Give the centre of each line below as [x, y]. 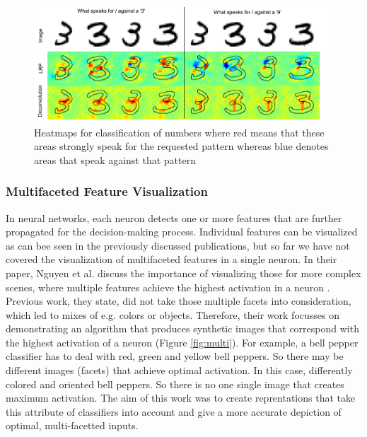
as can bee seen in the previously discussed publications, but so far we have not [178, 245]
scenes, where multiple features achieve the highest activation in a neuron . [168, 287]
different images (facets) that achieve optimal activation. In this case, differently [179, 370]
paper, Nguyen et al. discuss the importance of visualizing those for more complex [183, 273]
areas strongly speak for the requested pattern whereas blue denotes [181, 146]
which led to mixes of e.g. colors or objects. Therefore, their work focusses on [173, 314]
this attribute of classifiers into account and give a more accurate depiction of [174, 411]
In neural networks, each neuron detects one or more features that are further [174, 217]
